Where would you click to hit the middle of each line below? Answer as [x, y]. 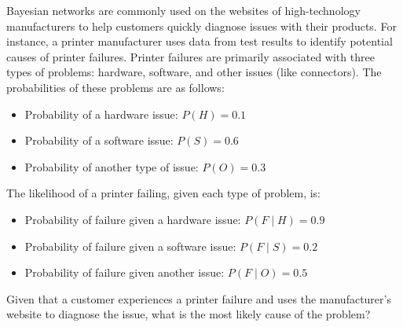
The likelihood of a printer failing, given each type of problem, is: [164, 193]
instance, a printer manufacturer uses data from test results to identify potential [200, 41]
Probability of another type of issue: [112, 166]
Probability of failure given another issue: [125, 272]
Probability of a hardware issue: [101, 114]
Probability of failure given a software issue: [130, 246]
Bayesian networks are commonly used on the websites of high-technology [183, 10]
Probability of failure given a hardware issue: [133, 219]
